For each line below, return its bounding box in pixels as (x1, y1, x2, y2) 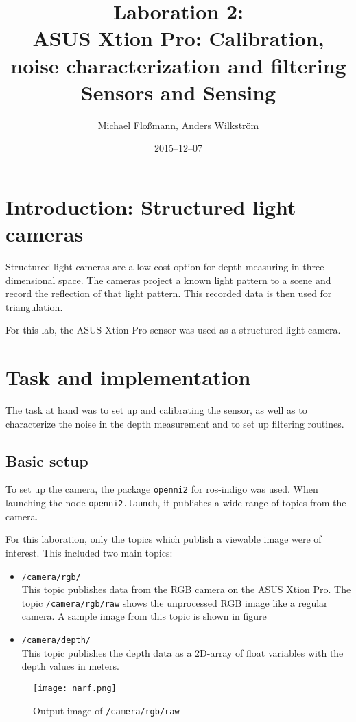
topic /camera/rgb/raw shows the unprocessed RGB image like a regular (21, 595, 328, 609)
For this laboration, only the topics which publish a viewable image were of (5, 532, 322, 546)
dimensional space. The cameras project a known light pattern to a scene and (5, 272, 331, 287)
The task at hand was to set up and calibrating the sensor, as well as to (5, 403, 307, 417)
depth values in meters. (21, 659, 119, 673)
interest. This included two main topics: (5, 545, 173, 559)
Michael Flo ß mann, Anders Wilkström (97, 117, 259, 132)
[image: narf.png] (33, 683, 117, 693)
